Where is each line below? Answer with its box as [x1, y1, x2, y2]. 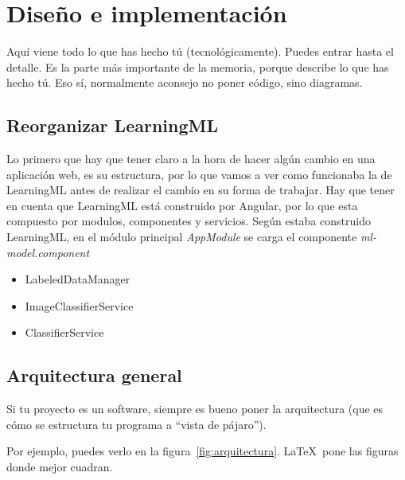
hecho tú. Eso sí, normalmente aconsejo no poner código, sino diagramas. [6, 74, 363, 91]
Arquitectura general [6, 363, 182, 388]
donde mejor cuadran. [6, 459, 113, 475]
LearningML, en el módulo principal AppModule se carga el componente [6, 228, 357, 245]
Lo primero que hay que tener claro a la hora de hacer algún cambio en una [6, 150, 376, 167]
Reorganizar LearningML [6, 113, 218, 138]
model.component [6, 244, 90, 260]
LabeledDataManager [25, 271, 130, 287]
